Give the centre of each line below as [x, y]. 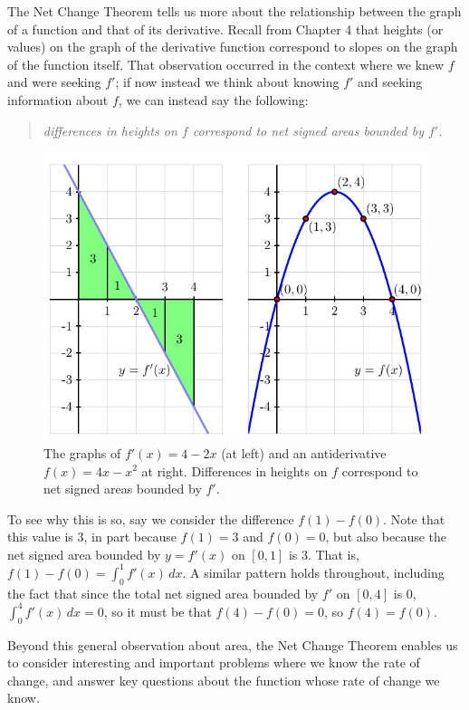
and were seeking [54, 82]
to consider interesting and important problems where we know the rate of [214, 662]
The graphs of [82, 452]
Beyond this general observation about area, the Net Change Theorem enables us [233, 644]
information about [58, 99]
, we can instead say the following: [213, 99]
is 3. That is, [324, 554]
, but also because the [386, 537]
